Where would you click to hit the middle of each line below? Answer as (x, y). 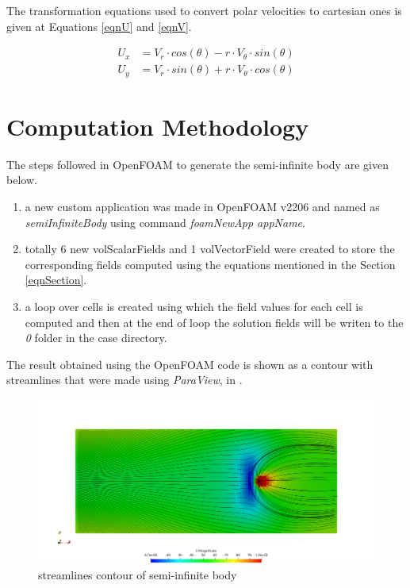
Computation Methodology (158, 126)
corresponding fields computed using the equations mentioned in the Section (210, 264)
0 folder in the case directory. (96, 338)
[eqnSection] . (56, 280)
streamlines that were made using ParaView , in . (125, 380)
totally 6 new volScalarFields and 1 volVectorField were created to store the (210, 249)
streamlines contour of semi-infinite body (138, 574)
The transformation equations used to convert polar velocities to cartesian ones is (204, 10)
